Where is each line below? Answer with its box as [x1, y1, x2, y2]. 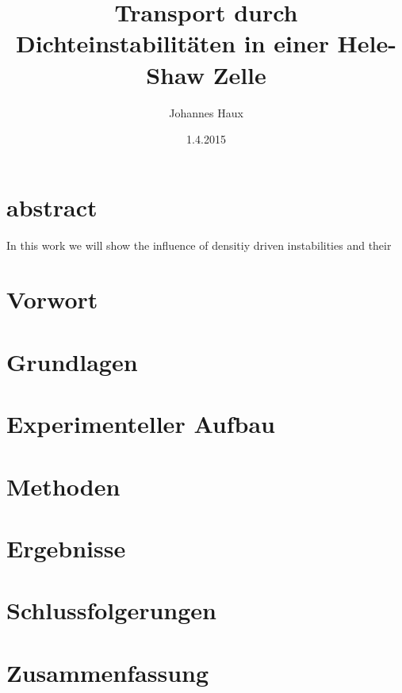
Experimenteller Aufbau [6, 408, 275, 440]
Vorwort [6, 283, 98, 316]
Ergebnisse [6, 531, 126, 564]
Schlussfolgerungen [6, 594, 216, 626]
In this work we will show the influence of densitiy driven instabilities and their [6, 236, 392, 253]
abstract [6, 190, 98, 223]
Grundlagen [6, 345, 138, 377]
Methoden [6, 469, 121, 502]
